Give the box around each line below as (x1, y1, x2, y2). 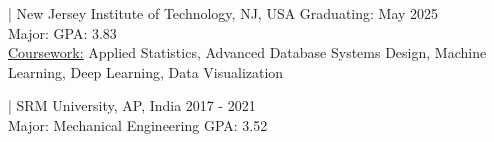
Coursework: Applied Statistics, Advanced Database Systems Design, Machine (8, 42, 487, 63)
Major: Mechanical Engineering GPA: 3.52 (8, 114, 268, 135)
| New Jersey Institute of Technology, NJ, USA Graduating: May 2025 (8, 3, 439, 23)
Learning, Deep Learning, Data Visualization (8, 61, 284, 82)
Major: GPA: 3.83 (8, 22, 117, 43)
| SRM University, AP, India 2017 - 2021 (8, 95, 256, 116)
